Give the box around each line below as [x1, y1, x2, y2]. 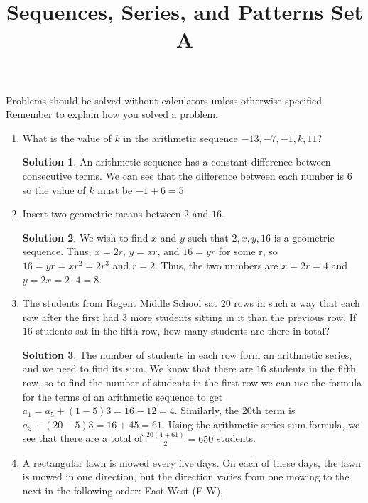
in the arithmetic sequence [123, 130, 238, 145]
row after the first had [22, 309, 119, 324]
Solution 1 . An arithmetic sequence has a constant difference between [22, 154, 331, 169]
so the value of [22, 182, 86, 197]
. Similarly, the [174, 403, 239, 418]
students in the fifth [269, 361, 356, 376]
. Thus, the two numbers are [154, 257, 278, 272]
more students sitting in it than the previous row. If [130, 309, 357, 324]
